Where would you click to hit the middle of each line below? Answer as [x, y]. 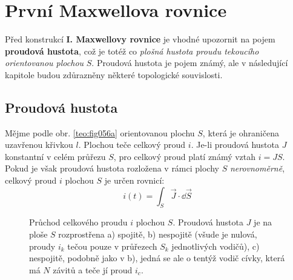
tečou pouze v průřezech [112, 246]
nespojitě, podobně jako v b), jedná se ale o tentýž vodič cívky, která [157, 258]
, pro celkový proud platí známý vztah [185, 156]
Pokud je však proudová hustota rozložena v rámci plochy [112, 168]
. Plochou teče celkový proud [132, 145]
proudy [42, 246]
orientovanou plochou [44, 63]
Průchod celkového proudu [78, 222]
